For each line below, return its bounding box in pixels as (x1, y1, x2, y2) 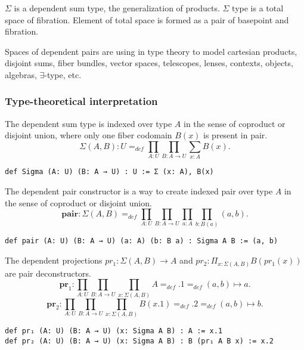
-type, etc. (44, 68, 82, 80)
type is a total (232, 2, 284, 14)
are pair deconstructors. (5, 267, 91, 279)
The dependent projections (5, 254, 103, 267)
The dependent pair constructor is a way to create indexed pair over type (5, 184, 273, 197)
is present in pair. (203, 129, 268, 141)
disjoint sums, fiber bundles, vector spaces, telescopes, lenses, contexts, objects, (5, 57, 293, 69)
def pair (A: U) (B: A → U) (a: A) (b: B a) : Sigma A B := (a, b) (5, 237, 278, 246)
